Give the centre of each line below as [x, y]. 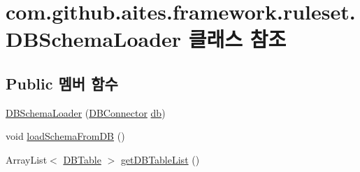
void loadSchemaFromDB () [65, 136]
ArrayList [27, 159]
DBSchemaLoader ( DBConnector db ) [86, 112]
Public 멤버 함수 [62, 83]
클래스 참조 [237, 39]
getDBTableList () [160, 159]
